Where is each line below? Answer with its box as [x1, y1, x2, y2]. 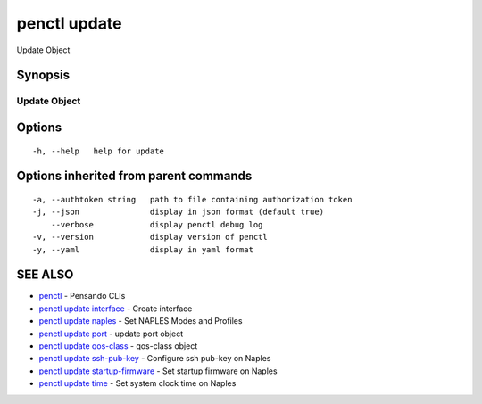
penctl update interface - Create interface [38, 303, 193, 314]
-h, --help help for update [32, 145, 165, 156]
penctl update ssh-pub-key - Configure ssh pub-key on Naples [38, 353, 271, 364]
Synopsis [16, 68, 71, 83]
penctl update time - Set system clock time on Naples [38, 378, 237, 389]
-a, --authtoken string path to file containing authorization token [32, 194, 353, 204]
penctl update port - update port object [38, 328, 183, 339]
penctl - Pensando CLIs [38, 291, 126, 301]
